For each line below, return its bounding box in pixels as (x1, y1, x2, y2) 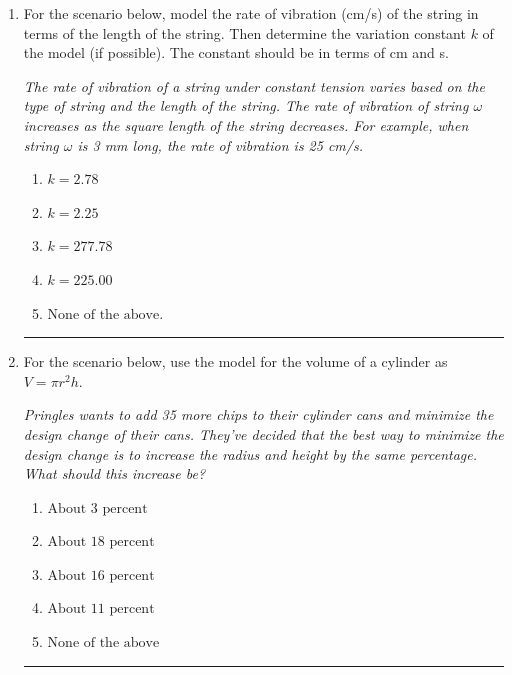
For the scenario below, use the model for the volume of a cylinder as (23, 351, 448, 372)
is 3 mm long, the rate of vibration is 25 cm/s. (77, 134, 364, 155)
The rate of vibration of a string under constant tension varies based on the (23, 75, 485, 96)
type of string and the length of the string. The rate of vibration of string (23, 95, 469, 116)
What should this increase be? (23, 463, 206, 484)
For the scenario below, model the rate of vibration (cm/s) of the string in (23, 3, 479, 23)
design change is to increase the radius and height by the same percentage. (23, 443, 477, 464)
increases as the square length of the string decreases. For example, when (23, 114, 469, 135)
